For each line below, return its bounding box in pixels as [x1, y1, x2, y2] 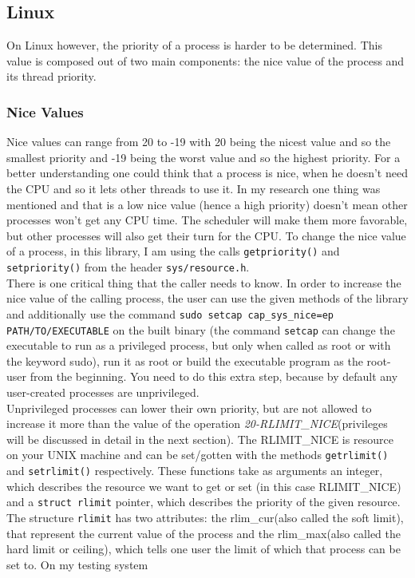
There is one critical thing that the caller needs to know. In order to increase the [6, 274, 401, 291]
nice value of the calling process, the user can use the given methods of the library [6, 290, 409, 307]
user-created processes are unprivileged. [6, 383, 200, 400]
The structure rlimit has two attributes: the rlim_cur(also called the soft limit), [6, 509, 404, 525]
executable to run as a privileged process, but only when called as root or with [6, 337, 391, 354]
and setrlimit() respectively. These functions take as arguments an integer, [6, 461, 383, 478]
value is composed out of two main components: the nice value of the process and [6, 52, 405, 69]
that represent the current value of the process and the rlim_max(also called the [6, 525, 401, 541]
